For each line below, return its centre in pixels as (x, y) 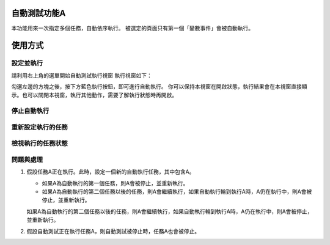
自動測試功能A (38, 13)
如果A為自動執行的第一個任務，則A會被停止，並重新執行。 (115, 183)
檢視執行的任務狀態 (40, 144)
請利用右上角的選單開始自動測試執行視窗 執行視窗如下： (82, 75)
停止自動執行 (30, 111)
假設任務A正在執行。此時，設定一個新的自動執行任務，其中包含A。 (111, 172)
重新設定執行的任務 (40, 127)
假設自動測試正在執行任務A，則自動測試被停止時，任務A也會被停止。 (113, 231)
